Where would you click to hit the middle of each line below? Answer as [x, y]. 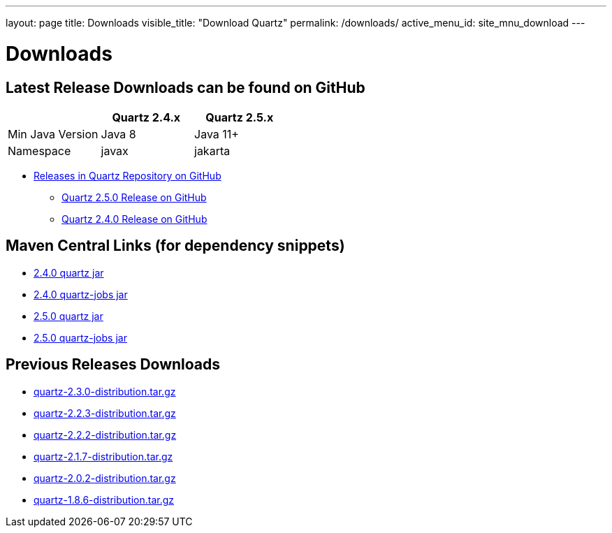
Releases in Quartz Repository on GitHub [127, 175]
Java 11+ [217, 134]
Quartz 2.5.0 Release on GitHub [134, 197]
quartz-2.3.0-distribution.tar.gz [105, 391]
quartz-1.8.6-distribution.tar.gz [104, 499]
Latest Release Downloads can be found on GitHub [185, 87]
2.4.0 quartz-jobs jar [81, 294]
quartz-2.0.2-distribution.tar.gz [105, 478]
